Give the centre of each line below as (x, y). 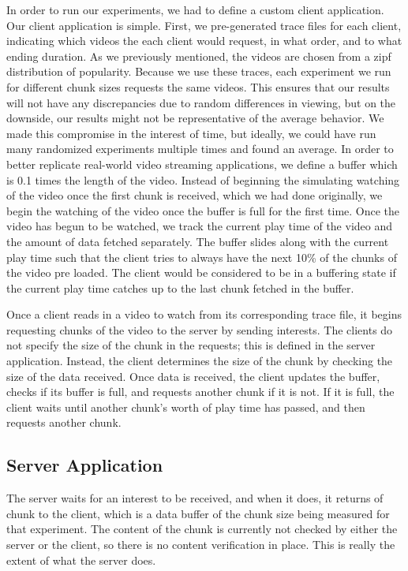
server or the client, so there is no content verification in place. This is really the (201, 545)
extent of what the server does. (81, 560)
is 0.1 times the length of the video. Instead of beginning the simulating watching (203, 179)
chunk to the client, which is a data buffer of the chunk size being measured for (198, 513)
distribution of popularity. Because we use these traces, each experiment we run (199, 71)
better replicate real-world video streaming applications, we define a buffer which (202, 164)
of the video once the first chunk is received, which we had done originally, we (195, 195)
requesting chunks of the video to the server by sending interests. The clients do (200, 329)
